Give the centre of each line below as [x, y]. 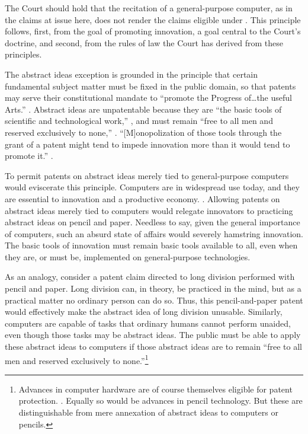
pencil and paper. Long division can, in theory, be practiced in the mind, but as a [153, 288]
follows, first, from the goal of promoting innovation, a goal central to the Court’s [153, 31]
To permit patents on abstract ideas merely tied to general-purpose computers [147, 175]
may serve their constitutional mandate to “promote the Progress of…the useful [148, 98]
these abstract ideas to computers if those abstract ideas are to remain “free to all [153, 347]
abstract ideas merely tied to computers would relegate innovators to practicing [149, 210]
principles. [23, 54]
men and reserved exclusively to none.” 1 [77, 359]
